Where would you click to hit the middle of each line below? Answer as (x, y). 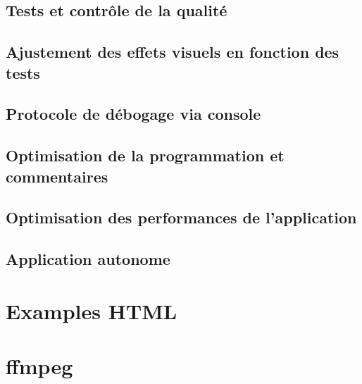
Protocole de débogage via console (133, 114)
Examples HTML (92, 310)
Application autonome (88, 259)
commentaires (57, 176)
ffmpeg (39, 366)
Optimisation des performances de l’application (181, 217)
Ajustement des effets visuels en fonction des (173, 52)
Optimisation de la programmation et (145, 155)
